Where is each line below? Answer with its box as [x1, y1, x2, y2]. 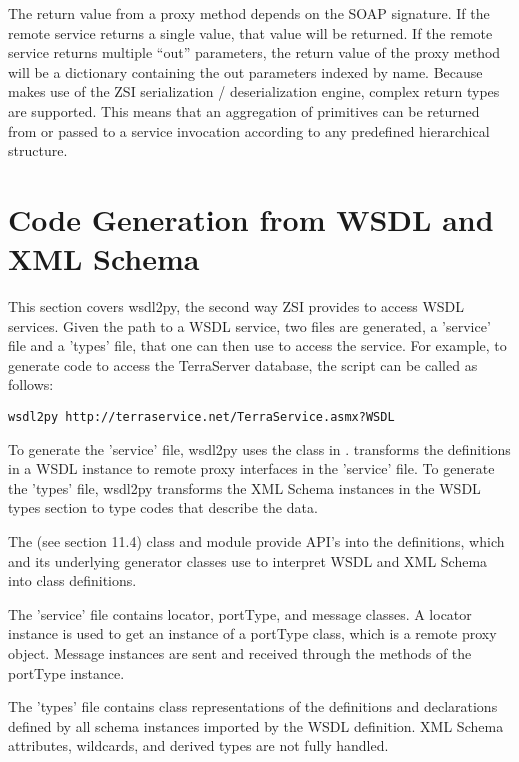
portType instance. [8, 662, 125, 683]
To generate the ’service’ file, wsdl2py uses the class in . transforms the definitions [8, 438, 511, 459]
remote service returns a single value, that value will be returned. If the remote [8, 22, 493, 43]
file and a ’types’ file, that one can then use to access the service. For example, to [8, 335, 507, 356]
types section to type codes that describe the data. [8, 497, 318, 518]
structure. [8, 140, 68, 161]
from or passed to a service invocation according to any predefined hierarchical [8, 120, 490, 141]
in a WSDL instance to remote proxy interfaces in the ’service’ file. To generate [8, 458, 495, 479]
